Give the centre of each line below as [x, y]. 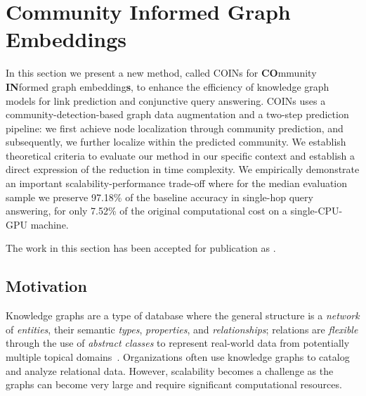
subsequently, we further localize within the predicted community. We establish [176, 142]
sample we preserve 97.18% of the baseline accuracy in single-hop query [159, 197]
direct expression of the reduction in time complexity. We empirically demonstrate [183, 169]
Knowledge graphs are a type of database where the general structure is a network [183, 315]
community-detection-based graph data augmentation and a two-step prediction [177, 114]
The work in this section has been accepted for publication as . [141, 248]
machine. [50, 224]
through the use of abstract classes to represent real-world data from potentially [178, 343]
